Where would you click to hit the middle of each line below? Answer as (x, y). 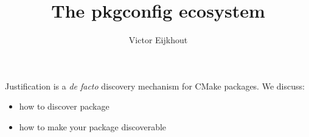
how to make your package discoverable (93, 126)
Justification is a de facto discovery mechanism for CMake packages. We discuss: (155, 86)
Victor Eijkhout (158, 40)
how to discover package (64, 106)
